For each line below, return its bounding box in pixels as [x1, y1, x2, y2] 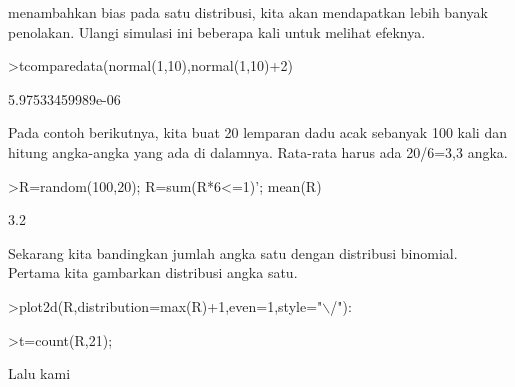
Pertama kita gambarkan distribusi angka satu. [8, 262, 298, 283]
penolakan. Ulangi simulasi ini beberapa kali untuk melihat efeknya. [8, 21, 426, 42]
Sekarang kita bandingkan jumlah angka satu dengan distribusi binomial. [8, 242, 458, 263]
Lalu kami [8, 363, 71, 384]
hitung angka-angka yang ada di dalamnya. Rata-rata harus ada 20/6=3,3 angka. [8, 141, 508, 162]
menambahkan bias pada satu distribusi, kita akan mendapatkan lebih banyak [8, 2, 488, 22]
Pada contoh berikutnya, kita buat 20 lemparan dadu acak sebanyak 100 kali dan [8, 122, 507, 143]
